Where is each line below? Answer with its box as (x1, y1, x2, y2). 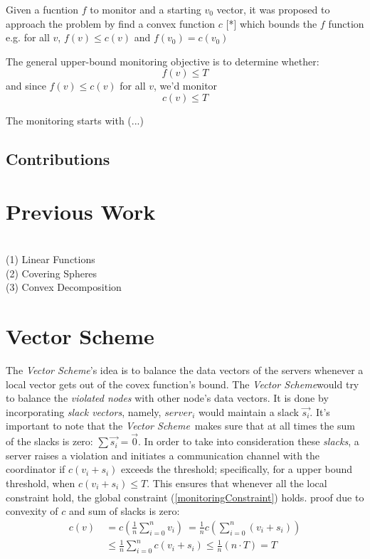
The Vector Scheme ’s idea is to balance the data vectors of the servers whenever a (6, 362, 364, 377)
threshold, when (6, 475, 75, 490)
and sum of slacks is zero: (68, 504, 180, 518)
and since (6, 78, 46, 93)
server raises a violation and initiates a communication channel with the (6, 447, 320, 462)
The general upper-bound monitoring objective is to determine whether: (6, 53, 319, 68)
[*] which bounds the (226, 16, 317, 31)
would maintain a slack (199, 404, 299, 419)
